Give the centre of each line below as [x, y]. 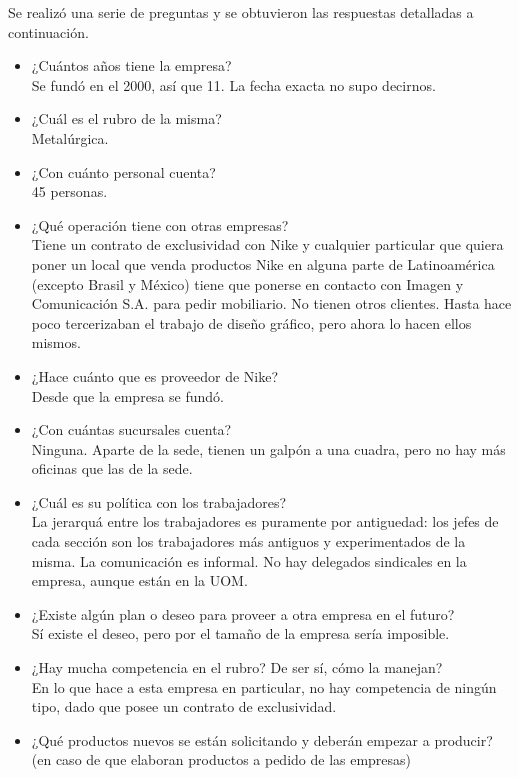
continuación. [48, 31]
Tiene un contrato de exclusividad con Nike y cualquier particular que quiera [267, 244]
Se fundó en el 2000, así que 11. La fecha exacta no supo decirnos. [233, 84]
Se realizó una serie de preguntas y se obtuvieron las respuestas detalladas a [241, 12]
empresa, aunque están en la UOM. [139, 580]
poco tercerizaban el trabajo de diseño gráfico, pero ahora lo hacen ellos [251, 322]
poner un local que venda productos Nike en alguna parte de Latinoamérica [263, 263]
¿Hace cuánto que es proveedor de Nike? [155, 375]
